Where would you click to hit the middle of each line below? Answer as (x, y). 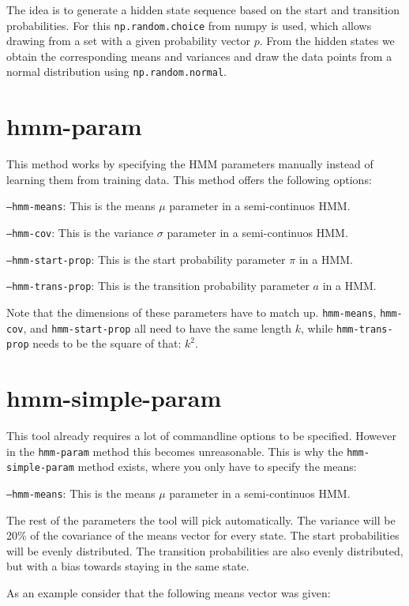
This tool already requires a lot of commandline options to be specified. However (201, 436)
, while (317, 327)
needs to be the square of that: (107, 343)
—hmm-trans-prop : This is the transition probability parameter (158, 286)
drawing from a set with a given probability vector (129, 41)
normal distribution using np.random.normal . (116, 72)
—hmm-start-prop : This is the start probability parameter (146, 259)
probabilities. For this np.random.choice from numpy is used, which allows (189, 25)
